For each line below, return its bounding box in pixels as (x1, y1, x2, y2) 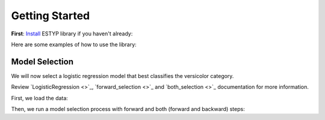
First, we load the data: (11, 94, 69, 101)
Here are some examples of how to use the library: (11, 41, 137, 48)
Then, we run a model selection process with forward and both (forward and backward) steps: (11, 106, 245, 113)
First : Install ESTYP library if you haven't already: (11, 30, 133, 37)
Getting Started (11, 9, 90, 22)
